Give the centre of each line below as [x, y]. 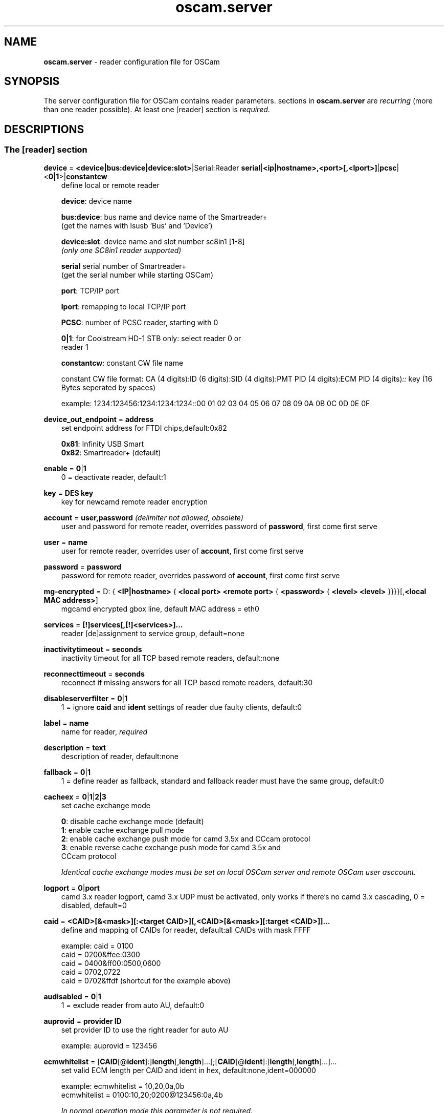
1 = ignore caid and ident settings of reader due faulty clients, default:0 [182, 707]
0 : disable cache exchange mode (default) [132, 821]
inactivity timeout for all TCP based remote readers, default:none [170, 658]
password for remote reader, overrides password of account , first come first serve [200, 575]
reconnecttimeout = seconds [94, 674]
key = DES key [69, 493]
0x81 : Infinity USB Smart [103, 444]
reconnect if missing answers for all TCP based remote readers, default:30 [187, 682]
